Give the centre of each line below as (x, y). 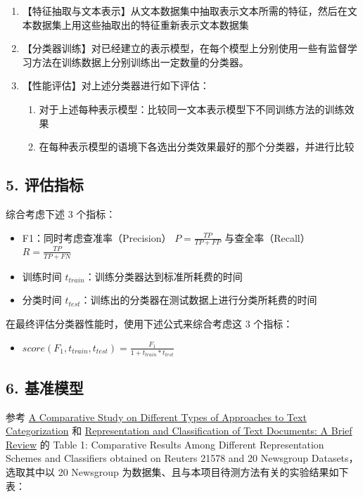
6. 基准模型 (45, 387)
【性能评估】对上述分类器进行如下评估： (116, 85)
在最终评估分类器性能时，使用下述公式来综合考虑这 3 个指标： (149, 323)
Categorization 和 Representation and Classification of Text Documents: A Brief (179, 431)
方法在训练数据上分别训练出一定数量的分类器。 (140, 62)
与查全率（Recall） (267, 237)
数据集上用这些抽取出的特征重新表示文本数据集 (140, 24)
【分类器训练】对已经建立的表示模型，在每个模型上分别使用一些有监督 (185, 48)
